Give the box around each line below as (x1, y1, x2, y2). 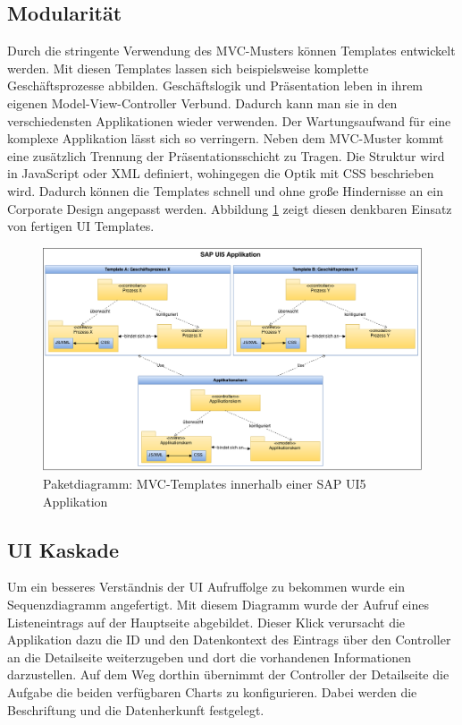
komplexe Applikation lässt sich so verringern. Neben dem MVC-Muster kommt (7, 129, 444, 148)
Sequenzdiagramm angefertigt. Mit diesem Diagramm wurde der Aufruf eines (7, 594, 429, 613)
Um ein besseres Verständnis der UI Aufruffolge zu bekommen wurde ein (7, 577, 406, 596)
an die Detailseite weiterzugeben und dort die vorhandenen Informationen (7, 647, 411, 666)
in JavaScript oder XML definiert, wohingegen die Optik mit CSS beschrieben (7, 164, 434, 183)
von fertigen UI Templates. (7, 217, 155, 235)
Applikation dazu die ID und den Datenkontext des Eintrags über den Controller (7, 630, 451, 649)
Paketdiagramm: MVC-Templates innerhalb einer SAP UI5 (43, 474, 366, 492)
